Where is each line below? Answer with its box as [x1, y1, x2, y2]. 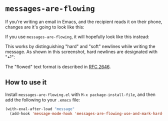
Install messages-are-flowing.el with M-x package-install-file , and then [5, 91, 156, 97]
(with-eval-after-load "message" [5, 106, 75, 111]
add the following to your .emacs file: [5, 96, 80, 102]
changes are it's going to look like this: [5, 24, 84, 30]
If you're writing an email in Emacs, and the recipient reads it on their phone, [5, 18, 162, 24]
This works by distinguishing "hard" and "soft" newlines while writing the [5, 43, 156, 49]
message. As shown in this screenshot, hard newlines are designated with [5, 48, 157, 54]
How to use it [5, 78, 47, 86]
